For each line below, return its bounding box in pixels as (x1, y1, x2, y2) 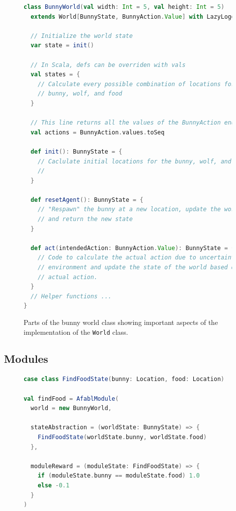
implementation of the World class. (24, 326, 128, 337)
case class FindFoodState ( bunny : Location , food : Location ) (24, 376, 225, 383)
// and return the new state (37, 216, 133, 223)
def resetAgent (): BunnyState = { (30, 196, 144, 203)
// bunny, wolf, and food (37, 90, 122, 97)
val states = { (30, 71, 80, 78)
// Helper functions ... (30, 292, 112, 300)
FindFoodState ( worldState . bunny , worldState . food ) (37, 434, 207, 441)
